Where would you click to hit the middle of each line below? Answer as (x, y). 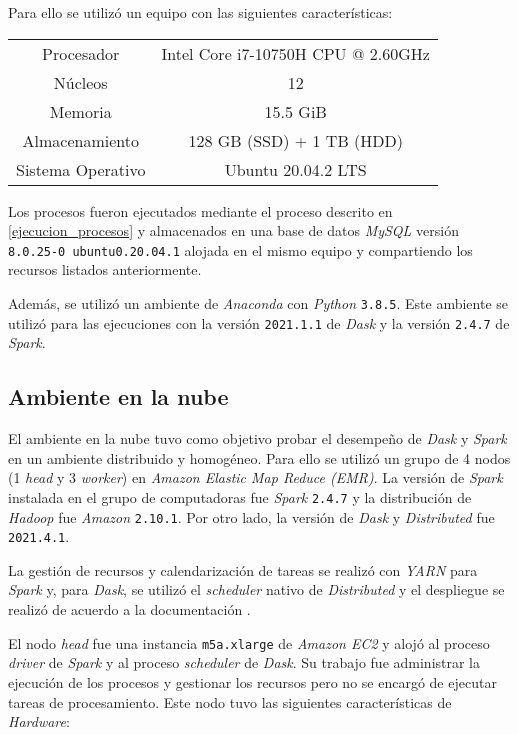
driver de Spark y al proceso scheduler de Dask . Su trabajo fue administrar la (244, 662)
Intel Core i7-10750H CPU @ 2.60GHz (295, 53)
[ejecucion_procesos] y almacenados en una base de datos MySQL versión (233, 230)
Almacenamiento (80, 140)
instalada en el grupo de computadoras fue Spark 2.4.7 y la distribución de (240, 496)
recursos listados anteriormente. (105, 269)
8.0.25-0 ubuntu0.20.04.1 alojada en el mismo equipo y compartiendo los (240, 249)
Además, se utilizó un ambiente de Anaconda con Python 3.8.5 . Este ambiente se (258, 303)
